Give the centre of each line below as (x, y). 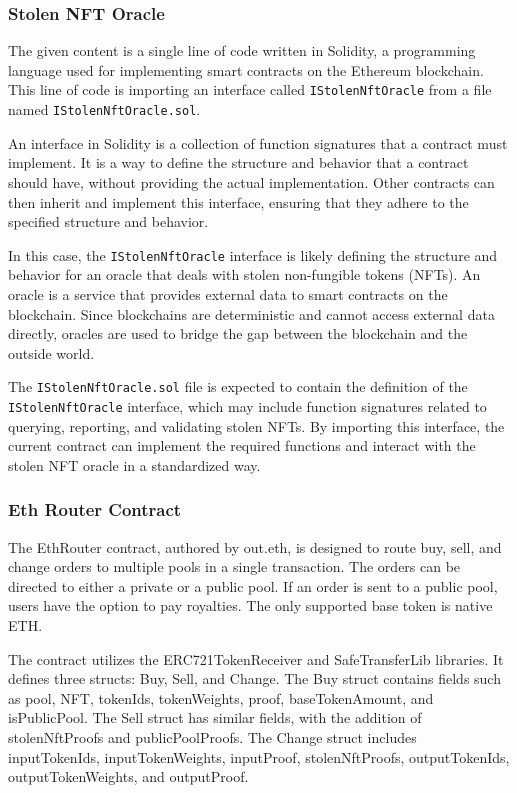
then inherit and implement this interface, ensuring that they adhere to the (238, 201)
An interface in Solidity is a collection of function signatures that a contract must (258, 142)
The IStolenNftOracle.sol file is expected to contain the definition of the (238, 386)
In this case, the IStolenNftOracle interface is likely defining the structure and (253, 254)
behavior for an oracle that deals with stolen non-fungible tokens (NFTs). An (244, 274)
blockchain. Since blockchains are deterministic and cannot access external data (251, 313)
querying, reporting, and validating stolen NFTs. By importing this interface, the (256, 425)
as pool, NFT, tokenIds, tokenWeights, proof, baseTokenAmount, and (221, 697)
